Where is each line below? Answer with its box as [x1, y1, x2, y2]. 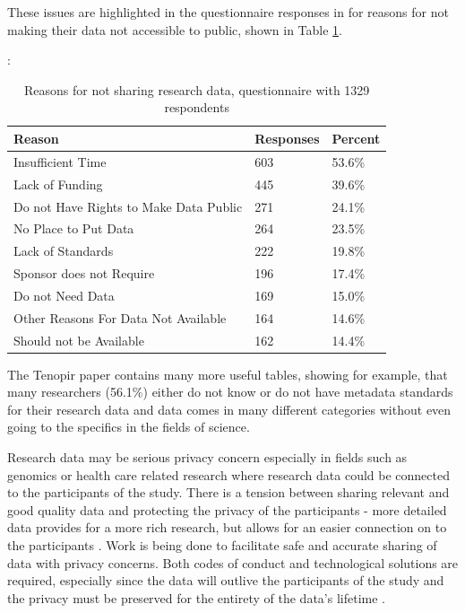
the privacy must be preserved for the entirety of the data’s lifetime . [7, 588, 385, 607]
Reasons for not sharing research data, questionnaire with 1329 [23, 80, 370, 99]
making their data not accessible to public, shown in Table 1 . [7, 20, 343, 39]
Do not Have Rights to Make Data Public [13, 197, 243, 215]
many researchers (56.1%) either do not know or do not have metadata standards [7, 382, 453, 401]
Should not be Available [13, 330, 144, 349]
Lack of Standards [13, 241, 114, 260]
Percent [332, 128, 381, 147]
